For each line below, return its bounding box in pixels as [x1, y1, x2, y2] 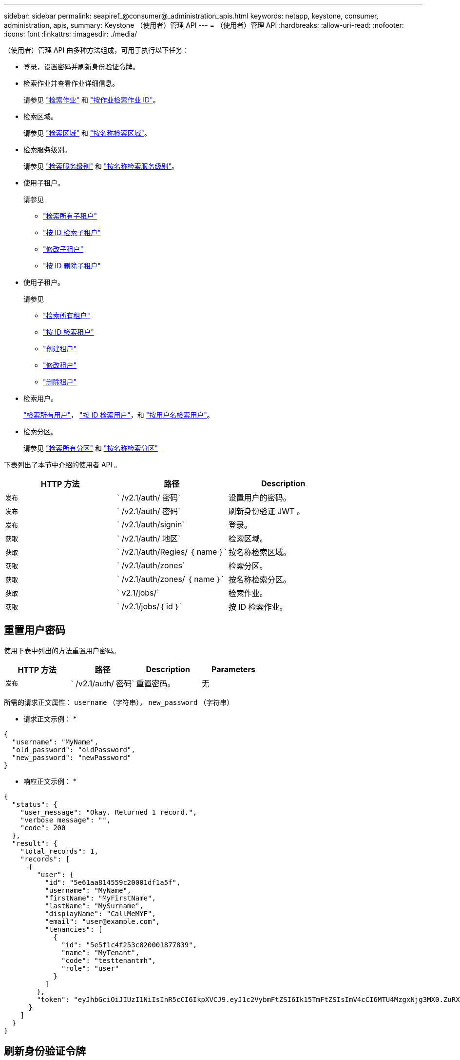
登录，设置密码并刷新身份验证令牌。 [23, 62, 139, 71]
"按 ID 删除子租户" [43, 261, 101, 270]
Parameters [211, 664, 255, 674]
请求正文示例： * [23, 714, 77, 723]
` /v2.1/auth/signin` [116, 520, 185, 529]
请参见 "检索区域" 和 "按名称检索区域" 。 [23, 129, 151, 137]
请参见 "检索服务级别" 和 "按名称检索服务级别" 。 [23, 162, 178, 170]
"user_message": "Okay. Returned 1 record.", [20, 808, 197, 816]
